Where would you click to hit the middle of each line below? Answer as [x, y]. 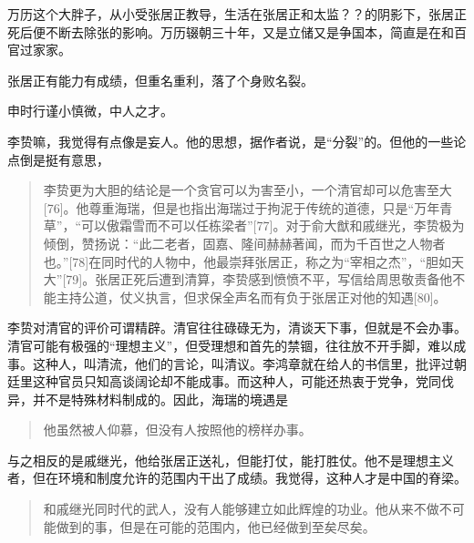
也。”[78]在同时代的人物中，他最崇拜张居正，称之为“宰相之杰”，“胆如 [247, 261]
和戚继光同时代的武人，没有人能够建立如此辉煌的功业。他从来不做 [241, 509]
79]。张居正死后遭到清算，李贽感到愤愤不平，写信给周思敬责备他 [259, 279]
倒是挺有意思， [64, 159]
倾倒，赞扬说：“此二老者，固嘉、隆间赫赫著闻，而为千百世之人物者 [244, 243]
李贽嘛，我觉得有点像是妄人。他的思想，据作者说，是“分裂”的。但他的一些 [231, 141]
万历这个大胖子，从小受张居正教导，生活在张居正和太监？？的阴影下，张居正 [237, 14]
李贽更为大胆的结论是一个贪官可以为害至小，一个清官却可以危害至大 [247, 190]
